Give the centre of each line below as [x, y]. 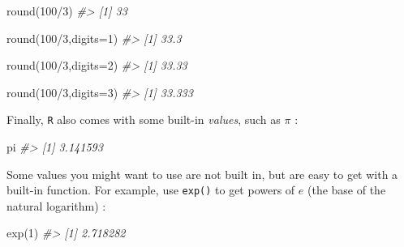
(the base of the [346, 190]
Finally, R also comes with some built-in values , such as [144, 119]
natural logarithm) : [56, 205]
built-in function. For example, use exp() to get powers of [151, 190]
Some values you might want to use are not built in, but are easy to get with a [202, 174]
